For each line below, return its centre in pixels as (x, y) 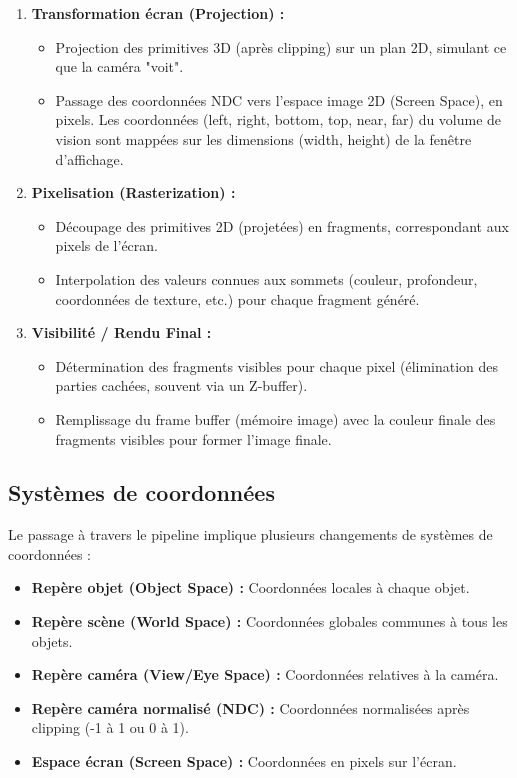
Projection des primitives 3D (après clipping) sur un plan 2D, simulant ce (281, 46)
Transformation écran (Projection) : (158, 13)
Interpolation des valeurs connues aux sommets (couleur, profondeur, (266, 278)
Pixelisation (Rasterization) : (133, 192)
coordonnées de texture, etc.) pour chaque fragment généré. (237, 298)
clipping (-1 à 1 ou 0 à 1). (110, 727)
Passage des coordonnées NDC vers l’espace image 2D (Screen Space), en (279, 99)
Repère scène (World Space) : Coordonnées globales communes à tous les (269, 621)
